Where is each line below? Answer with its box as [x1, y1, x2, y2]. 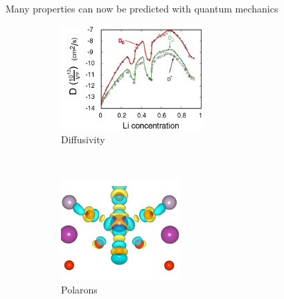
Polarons [61, 282, 98, 296]
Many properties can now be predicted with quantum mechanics [6, 1, 278, 15]
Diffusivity [61, 132, 105, 147]
